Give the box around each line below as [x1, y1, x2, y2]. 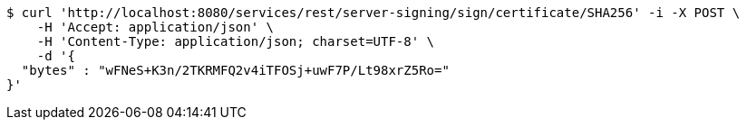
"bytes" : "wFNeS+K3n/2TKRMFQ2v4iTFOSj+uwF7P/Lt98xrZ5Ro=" [21, 63, 450, 77]
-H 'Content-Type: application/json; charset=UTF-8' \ [36, 34, 435, 49]
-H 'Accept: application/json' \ [36, 20, 275, 34]
